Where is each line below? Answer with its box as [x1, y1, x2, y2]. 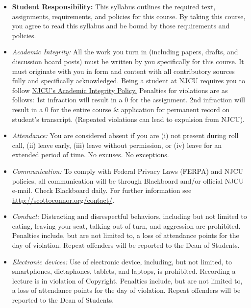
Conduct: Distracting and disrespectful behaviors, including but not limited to [12, 211, 247, 221]
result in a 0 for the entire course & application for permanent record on [12, 104, 230, 114]
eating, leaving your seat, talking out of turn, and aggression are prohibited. [12, 220, 241, 231]
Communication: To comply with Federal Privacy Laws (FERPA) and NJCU [12, 166, 244, 176]
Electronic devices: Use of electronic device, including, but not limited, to [12, 256, 232, 266]
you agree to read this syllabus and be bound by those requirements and [12, 21, 230, 31]
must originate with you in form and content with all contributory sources [12, 66, 235, 76]
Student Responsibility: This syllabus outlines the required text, [12, 1, 216, 11]
